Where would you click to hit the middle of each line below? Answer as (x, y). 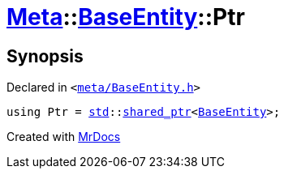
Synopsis (45, 56)
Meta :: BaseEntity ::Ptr (126, 17)
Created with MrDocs (64, 137)
